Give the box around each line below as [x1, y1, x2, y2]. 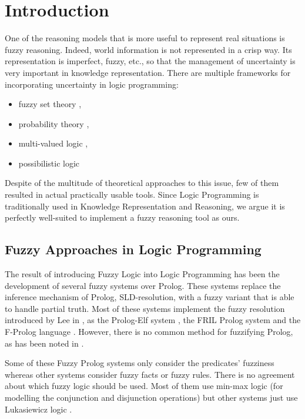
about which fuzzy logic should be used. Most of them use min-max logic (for [5, 380, 283, 392]
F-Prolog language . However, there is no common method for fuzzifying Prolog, [5, 325, 293, 338]
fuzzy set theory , [18, 98, 82, 110]
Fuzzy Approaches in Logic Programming [5, 240, 262, 258]
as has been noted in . [5, 337, 84, 349]
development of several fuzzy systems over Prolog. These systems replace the [5, 279, 281, 291]
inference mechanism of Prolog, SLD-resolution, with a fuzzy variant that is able [5, 291, 294, 303]
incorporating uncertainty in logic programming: [5, 78, 179, 90]
